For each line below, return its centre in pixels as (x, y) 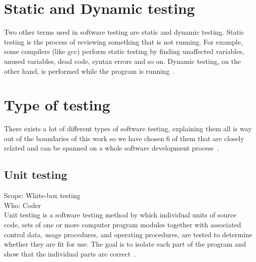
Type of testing (57, 105)
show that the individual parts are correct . (70, 253)
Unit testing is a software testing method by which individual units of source (120, 215)
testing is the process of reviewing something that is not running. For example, (124, 41)
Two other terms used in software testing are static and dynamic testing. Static (124, 32)
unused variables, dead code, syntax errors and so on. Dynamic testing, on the (123, 61)
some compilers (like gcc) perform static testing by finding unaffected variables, (124, 51)
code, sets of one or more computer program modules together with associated (123, 224)
